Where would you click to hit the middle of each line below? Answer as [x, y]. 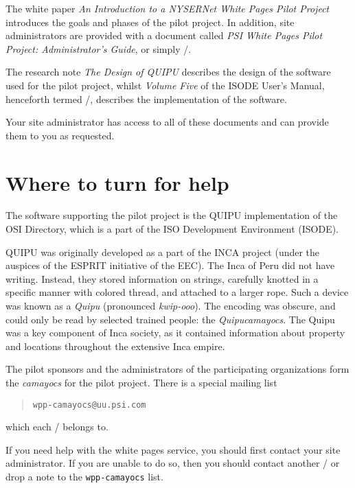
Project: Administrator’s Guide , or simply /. [99, 48]
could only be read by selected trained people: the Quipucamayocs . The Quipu [170, 319]
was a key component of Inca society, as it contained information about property [175, 333]
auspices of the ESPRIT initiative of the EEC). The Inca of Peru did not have [170, 265]
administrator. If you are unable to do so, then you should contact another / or [173, 463]
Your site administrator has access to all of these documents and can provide [167, 122]
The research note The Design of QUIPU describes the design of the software [168, 72]
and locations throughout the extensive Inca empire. [115, 346]
